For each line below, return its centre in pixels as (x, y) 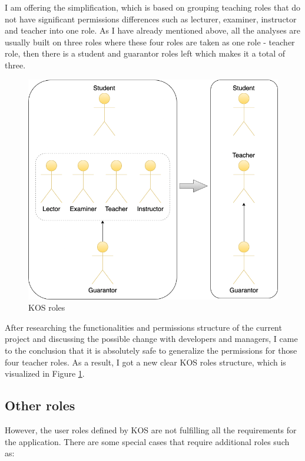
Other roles (40, 405)
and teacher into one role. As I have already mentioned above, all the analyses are (153, 30)
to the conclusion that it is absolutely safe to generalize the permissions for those (151, 350)
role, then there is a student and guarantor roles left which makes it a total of (145, 53)
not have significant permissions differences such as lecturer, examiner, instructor (151, 19)
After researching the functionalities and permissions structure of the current (143, 327)
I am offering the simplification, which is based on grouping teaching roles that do (153, 7)
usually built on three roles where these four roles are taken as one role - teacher (150, 42)
